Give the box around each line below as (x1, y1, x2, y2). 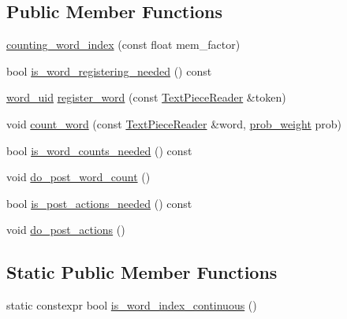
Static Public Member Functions (6, 260, 278, 284)
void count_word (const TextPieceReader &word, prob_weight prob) (6, 115, 341, 132)
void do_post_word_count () (6, 169, 151, 185)
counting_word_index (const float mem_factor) (6, 36, 241, 53)
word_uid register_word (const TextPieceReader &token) (6, 89, 286, 106)
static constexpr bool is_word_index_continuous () (6, 297, 257, 313)
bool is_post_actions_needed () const (6, 195, 192, 211)
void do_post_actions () (6, 221, 125, 238)
